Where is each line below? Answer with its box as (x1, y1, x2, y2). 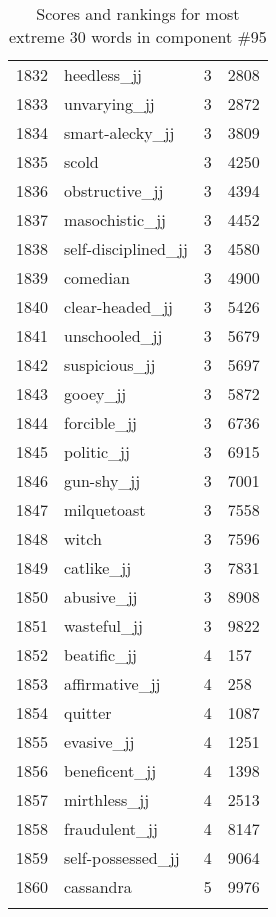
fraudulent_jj (64, 817, 158, 840)
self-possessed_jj (64, 846, 180, 869)
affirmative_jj (64, 672, 161, 695)
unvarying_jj (64, 92, 155, 115)
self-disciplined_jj (64, 237, 188, 260)
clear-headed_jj (64, 295, 173, 318)
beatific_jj (64, 643, 137, 666)
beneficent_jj (64, 759, 157, 782)
